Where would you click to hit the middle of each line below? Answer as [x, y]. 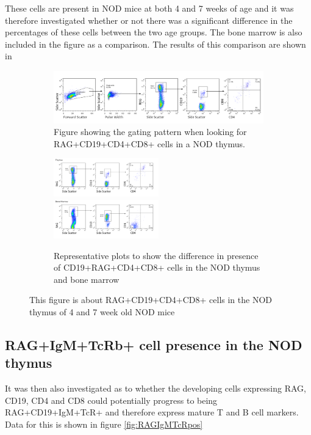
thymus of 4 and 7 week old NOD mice [102, 311]
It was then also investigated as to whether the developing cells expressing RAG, [155, 388]
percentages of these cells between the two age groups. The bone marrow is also [154, 32]
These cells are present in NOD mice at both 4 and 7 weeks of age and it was [149, 8]
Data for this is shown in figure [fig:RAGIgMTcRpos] [104, 424]
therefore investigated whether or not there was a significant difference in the [149, 20]
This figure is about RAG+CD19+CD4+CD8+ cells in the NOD [151, 300]
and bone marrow [87, 279]
